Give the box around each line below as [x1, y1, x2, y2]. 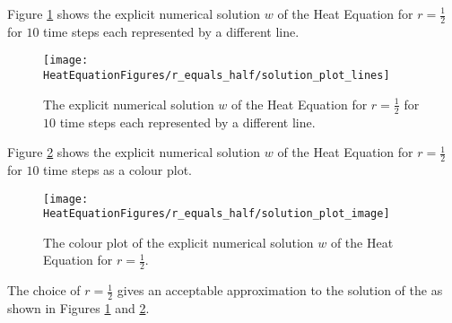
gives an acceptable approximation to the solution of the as [117, 281, 443, 300]
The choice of [7, 281, 81, 300]
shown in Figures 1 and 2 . [7, 299, 150, 318]
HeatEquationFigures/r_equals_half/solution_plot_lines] [43, 69, 390, 83]
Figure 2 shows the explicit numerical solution [7, 143, 261, 161]
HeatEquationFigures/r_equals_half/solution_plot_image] [43, 207, 390, 221]
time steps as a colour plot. [43, 160, 193, 179]
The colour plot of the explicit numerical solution [43, 232, 314, 251]
